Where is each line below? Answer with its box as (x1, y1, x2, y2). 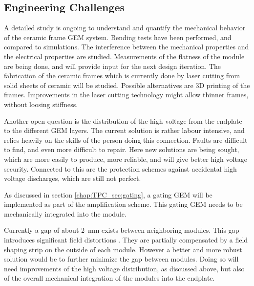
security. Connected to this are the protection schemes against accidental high (4, 163, 237, 174)
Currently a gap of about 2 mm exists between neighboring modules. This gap (4, 225, 239, 235)
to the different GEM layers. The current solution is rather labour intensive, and (4, 125, 245, 135)
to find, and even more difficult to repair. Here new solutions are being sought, (4, 144, 239, 154)
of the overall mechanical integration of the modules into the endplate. (4, 273, 215, 283)
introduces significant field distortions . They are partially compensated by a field (4, 235, 248, 245)
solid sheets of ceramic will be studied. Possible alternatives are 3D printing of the (4, 80, 250, 90)
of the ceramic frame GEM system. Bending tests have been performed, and (4, 32, 232, 42)
